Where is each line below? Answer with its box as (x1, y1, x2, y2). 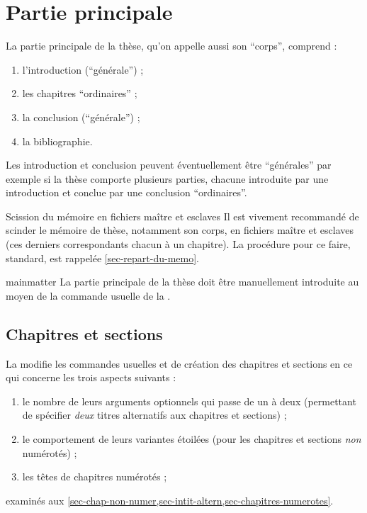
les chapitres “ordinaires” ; (22, 86, 137, 101)
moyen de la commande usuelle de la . (6, 288, 171, 303)
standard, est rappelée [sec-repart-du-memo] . (6, 250, 200, 265)
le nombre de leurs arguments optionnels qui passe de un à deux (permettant (22, 393, 356, 408)
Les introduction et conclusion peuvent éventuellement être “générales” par (6, 157, 332, 172)
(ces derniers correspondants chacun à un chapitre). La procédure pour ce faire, (6, 237, 351, 252)
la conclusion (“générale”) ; (22, 109, 140, 124)
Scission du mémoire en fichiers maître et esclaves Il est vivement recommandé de (6, 208, 359, 223)
